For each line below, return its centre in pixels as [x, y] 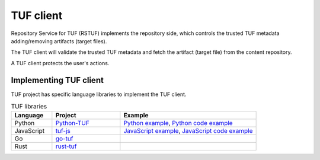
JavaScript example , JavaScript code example [188, 131]
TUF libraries [29, 107]
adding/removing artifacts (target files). [59, 41]
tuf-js [63, 131]
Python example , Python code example [178, 123]
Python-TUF [73, 123]
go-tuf [64, 139]
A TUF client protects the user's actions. [60, 63]
